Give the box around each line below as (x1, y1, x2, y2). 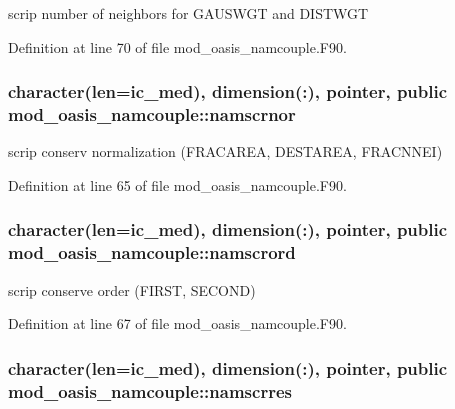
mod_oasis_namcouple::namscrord (8, 240, 296, 265)
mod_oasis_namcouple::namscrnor (8, 102, 296, 127)
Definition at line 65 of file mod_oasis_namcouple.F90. (8, 174, 347, 195)
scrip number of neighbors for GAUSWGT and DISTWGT (8, 3, 369, 23)
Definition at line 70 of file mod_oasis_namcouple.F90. (8, 36, 347, 57)
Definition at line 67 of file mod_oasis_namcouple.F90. (8, 313, 347, 334)
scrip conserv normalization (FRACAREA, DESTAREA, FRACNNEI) (8, 141, 443, 162)
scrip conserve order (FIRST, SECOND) (8, 279, 256, 300)
